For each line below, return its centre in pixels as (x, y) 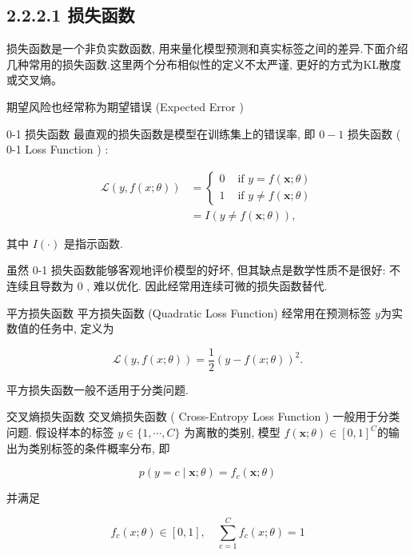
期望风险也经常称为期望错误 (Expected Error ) (125, 106)
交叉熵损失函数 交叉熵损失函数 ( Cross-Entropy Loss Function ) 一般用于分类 (203, 416)
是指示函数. (93, 243)
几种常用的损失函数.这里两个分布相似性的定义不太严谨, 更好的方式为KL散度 (204, 64)
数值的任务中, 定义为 (60, 328)
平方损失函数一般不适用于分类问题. (98, 389)
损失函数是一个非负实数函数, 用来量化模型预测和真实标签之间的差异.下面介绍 (207, 48)
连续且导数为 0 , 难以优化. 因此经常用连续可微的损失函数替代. (167, 286)
